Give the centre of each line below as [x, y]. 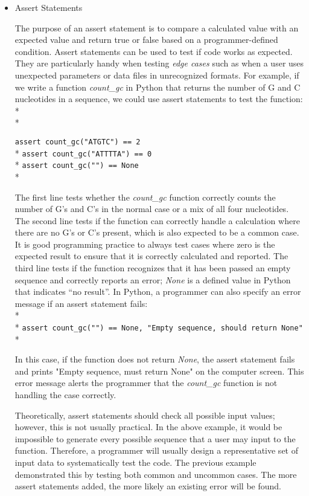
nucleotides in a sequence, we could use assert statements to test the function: [159, 99]
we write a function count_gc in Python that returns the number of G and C [158, 87]
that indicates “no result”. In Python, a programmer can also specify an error [158, 291]
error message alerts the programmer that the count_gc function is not [146, 383]
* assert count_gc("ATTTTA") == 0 [83, 153]
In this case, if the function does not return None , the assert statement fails [155, 359]
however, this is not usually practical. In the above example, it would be [148, 427]
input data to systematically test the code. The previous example [135, 462]
